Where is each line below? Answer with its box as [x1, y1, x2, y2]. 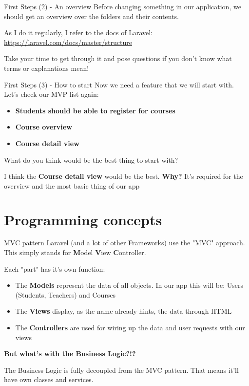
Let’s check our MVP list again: [4, 89, 99, 99]
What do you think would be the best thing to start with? [4, 154, 178, 165]
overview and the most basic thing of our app [4, 180, 140, 191]
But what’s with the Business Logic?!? [4, 348, 136, 359]
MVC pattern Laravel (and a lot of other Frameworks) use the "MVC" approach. [4, 237, 245, 248]
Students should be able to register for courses [15, 105, 175, 115]
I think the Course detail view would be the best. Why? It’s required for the [4, 171, 243, 181]
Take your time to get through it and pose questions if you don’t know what [4, 53, 232, 64]
